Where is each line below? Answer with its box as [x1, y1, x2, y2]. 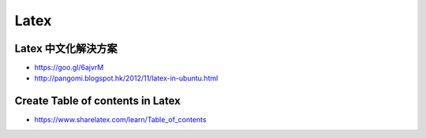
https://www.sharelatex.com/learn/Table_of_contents [34, 115, 207, 125]
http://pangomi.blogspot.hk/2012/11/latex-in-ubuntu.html [34, 73, 219, 83]
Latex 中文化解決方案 [14, 42, 118, 55]
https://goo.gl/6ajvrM [34, 63, 104, 73]
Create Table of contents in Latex [14, 95, 181, 108]
